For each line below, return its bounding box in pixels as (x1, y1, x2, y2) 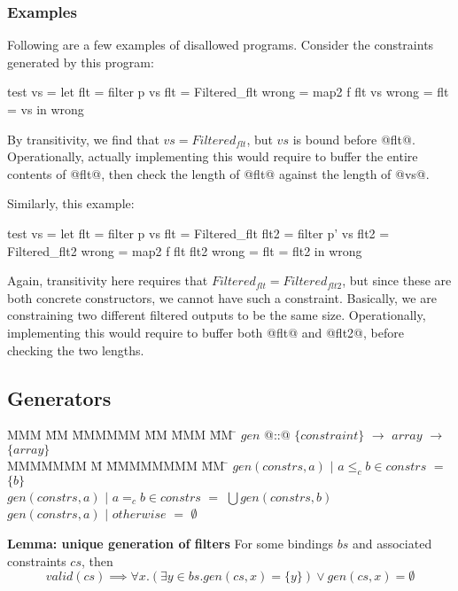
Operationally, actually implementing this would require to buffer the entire (7, 147, 418, 166)
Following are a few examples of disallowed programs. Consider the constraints (7, 35, 434, 54)
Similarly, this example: (7, 194, 135, 213)
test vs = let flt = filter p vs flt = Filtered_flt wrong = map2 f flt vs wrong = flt (7, 82, 449, 101)
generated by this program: (7, 52, 154, 71)
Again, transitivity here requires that (7, 271, 208, 290)
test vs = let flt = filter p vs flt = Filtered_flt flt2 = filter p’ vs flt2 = (7, 223, 390, 242)
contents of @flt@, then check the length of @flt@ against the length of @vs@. (7, 164, 430, 183)
